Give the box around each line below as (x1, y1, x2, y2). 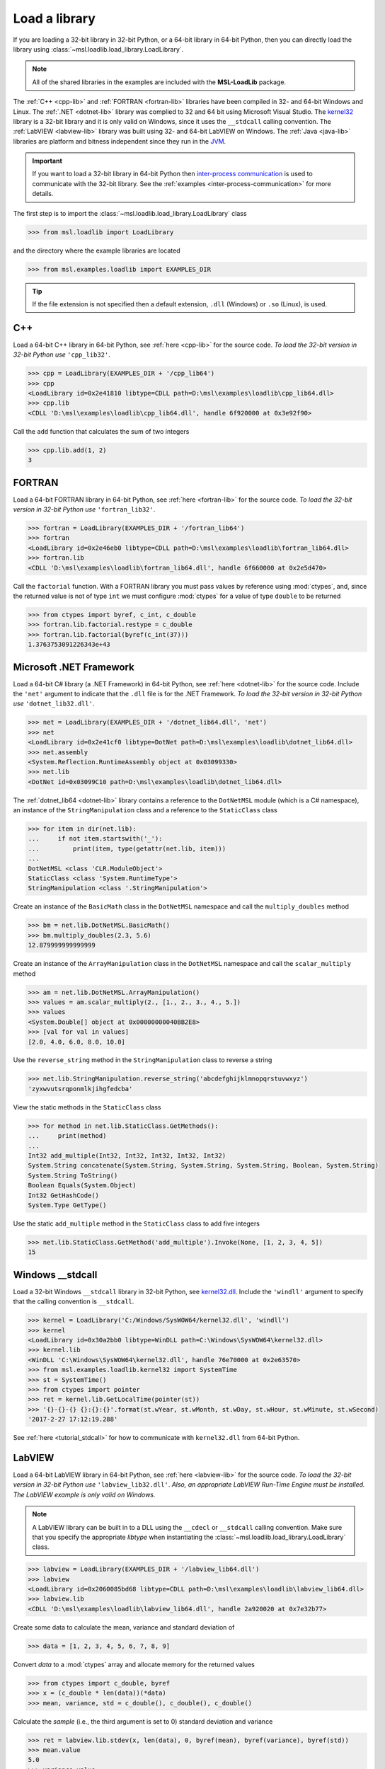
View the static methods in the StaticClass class (13, 1102, 161, 1111)
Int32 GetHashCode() (28, 1191, 99, 1199)
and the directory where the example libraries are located (13, 246, 180, 255)
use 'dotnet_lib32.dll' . (13, 699, 95, 708)
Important (32, 156, 63, 166)
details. (32, 190, 54, 198)
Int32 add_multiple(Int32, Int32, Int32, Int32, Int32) (28, 1152, 226, 1160)
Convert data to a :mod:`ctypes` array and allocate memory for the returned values (13, 1660, 255, 1669)
